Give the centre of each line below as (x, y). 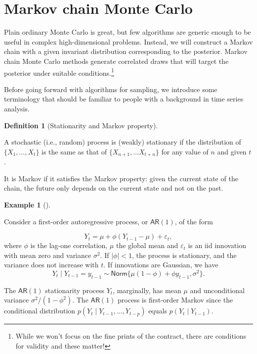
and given (232, 151)
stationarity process (75, 290)
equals (158, 311)
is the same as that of (74, 151)
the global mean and (147, 245)
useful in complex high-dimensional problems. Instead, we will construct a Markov (128, 41)
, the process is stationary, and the (184, 255)
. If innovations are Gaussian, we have (161, 265)
